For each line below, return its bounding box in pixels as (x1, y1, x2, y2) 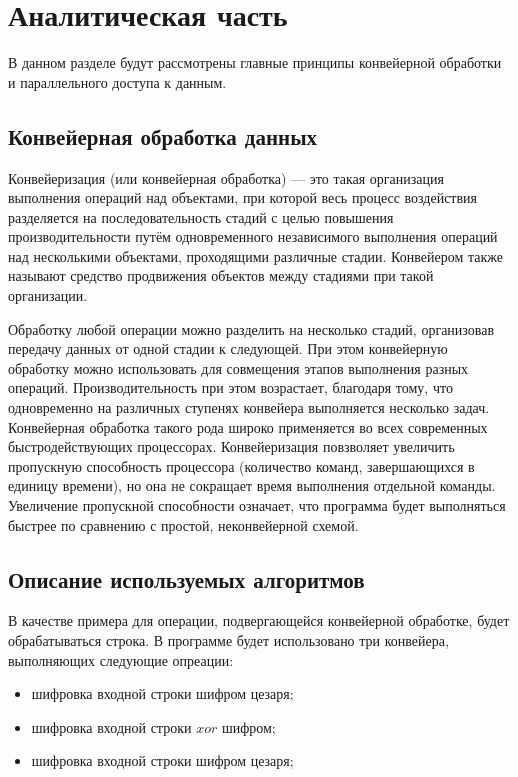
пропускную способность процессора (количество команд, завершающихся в (8, 455, 475, 476)
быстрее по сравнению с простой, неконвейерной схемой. (8, 514, 359, 535)
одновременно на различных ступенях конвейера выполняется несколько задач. (8, 397, 490, 418)
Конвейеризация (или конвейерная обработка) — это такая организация (8, 167, 444, 188)
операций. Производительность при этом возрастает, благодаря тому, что (8, 377, 453, 398)
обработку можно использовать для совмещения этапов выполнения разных (8, 357, 469, 378)
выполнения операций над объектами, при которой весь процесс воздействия (8, 187, 478, 208)
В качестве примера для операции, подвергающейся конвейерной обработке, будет (8, 610, 510, 631)
